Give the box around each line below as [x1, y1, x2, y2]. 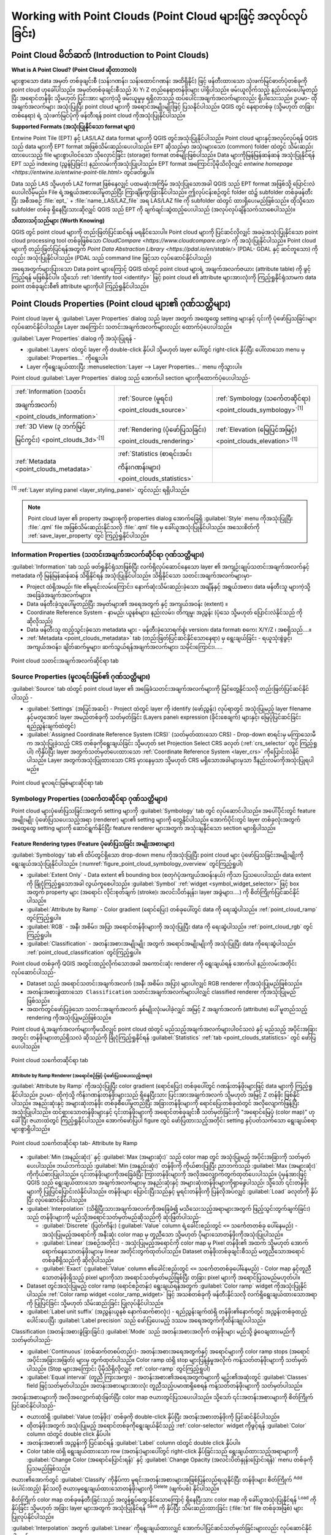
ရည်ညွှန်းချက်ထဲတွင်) [26, 722, 77, 729]
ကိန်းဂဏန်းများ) [117, 463, 161, 472]
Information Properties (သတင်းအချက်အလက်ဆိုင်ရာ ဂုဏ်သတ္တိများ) [11, 550, 205, 559]
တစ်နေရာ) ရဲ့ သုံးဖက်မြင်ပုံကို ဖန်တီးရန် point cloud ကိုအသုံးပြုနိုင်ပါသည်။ [11, 111, 186, 119]
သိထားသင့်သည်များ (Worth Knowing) [11, 217, 105, 224]
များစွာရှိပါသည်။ [11, 1125, 50, 1133]
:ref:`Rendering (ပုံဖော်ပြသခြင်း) [117, 425, 207, 433]
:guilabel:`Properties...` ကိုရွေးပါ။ [26, 354, 108, 362]
